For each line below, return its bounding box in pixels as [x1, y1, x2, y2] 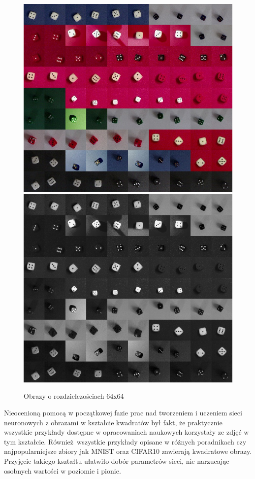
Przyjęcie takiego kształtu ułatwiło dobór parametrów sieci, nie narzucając [4, 455, 229, 466]
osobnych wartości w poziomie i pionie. [4, 465, 121, 476]
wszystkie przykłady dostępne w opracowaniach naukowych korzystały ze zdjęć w [4, 427, 249, 437]
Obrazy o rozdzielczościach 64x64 [24, 391, 124, 401]
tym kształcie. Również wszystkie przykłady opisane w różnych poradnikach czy [4, 436, 247, 446]
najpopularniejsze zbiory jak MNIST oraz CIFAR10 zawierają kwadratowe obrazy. [4, 446, 252, 456]
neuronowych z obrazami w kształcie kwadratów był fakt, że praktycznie [4, 417, 223, 427]
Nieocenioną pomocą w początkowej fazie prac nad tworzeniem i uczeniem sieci [4, 407, 242, 417]
